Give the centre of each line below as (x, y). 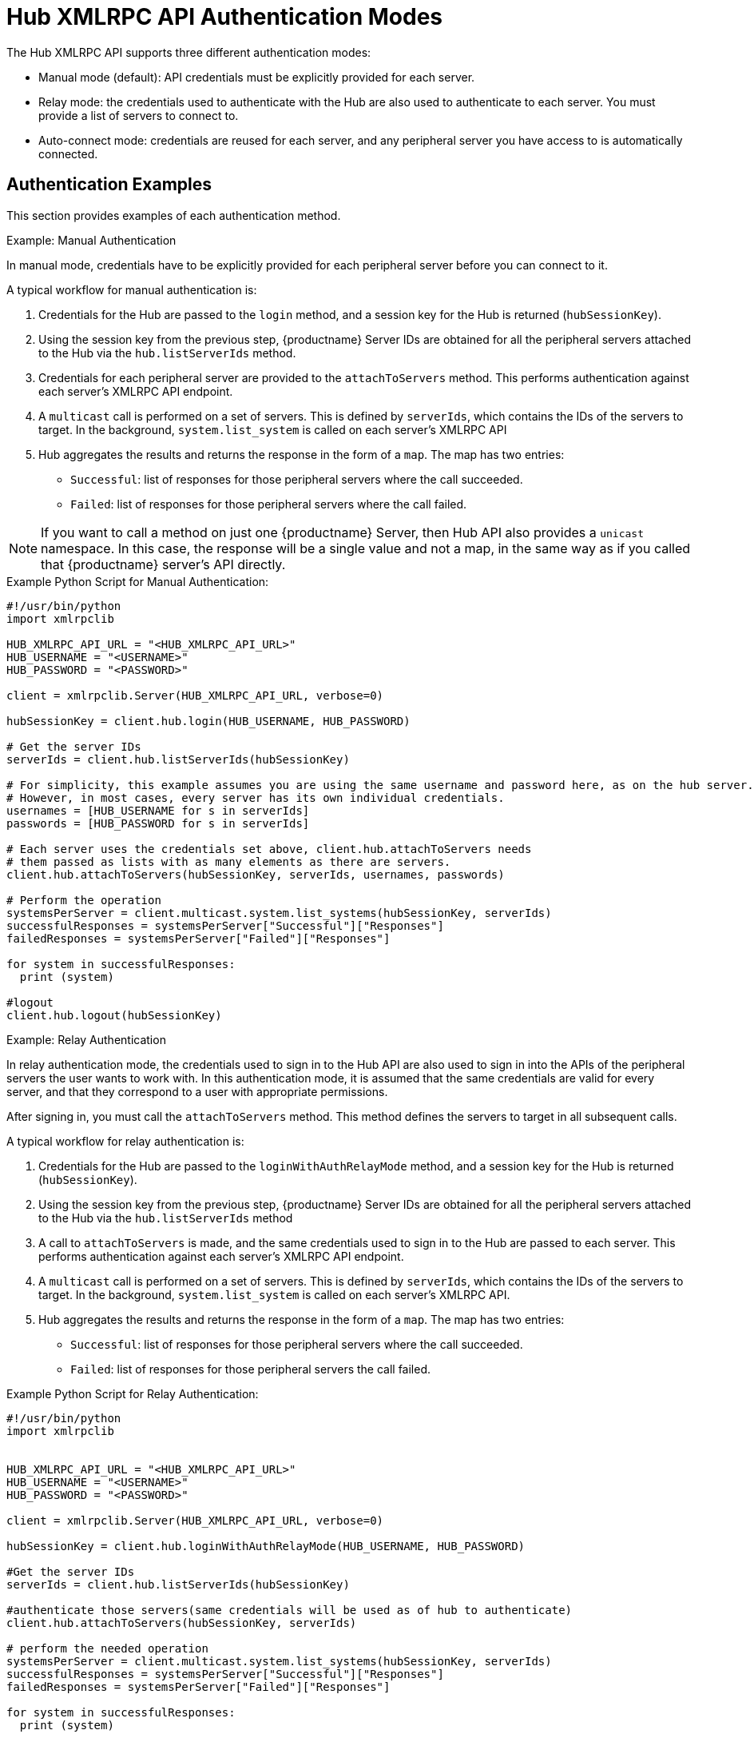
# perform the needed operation (107, 1648)
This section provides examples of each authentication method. (174, 215)
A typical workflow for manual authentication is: (132, 289)
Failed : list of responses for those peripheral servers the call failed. (251, 1369)
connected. (68, 153)
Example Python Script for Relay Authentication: (133, 1393)
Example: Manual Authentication (91, 240)
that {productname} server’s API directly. (163, 564)
